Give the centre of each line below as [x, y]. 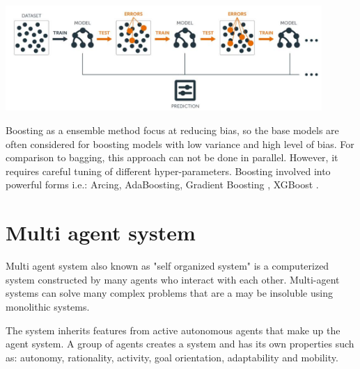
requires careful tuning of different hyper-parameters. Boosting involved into [168, 171]
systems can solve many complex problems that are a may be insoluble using [169, 293]
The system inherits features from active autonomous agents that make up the [173, 330]
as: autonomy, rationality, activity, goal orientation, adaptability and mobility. [172, 357]
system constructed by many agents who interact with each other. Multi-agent [173, 279]
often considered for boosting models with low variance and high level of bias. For [180, 143]
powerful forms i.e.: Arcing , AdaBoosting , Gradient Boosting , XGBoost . [162, 184]
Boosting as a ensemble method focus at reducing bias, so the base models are [172, 130]
